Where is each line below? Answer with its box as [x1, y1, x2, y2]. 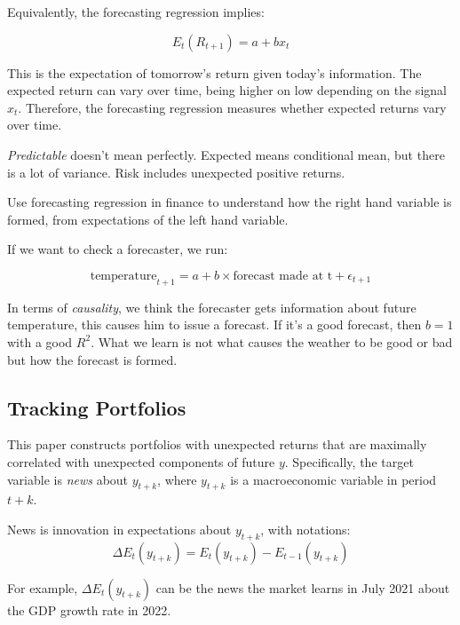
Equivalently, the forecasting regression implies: [7, 3, 265, 20]
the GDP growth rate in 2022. [7, 600, 171, 619]
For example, [7, 578, 78, 597]
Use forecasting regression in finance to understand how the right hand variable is [7, 193, 452, 211]
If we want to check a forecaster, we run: [7, 240, 228, 258]
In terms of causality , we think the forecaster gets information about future [7, 297, 416, 316]
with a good [7, 332, 73, 351]
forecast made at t [233, 269, 333, 282]
